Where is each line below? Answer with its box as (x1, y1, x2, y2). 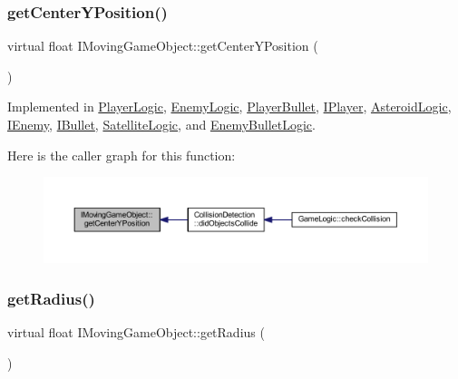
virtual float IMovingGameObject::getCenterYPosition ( (7, 36, 318, 55)
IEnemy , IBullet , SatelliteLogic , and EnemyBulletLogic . (7, 115, 316, 133)
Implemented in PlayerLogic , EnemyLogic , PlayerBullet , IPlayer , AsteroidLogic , (7, 97, 452, 116)
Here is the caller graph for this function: (7, 145, 236, 164)
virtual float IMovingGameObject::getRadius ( (7, 323, 265, 342)
